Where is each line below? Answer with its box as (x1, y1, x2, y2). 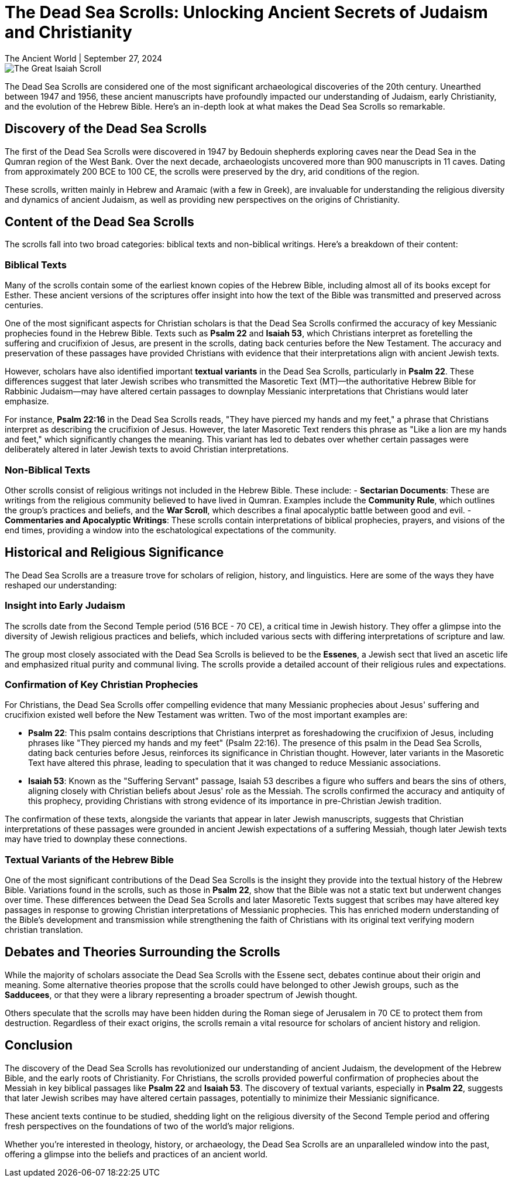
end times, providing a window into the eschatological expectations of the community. (5, 524, 336, 535)
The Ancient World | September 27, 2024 (5, 53, 163, 63)
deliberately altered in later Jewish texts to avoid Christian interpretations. (5, 444, 289, 455)
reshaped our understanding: (5, 580, 117, 590)
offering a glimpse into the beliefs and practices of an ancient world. (5, 1149, 268, 1159)
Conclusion (5, 1038, 73, 1053)
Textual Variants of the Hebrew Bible (5, 853, 174, 866)
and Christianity (5, 22, 132, 42)
